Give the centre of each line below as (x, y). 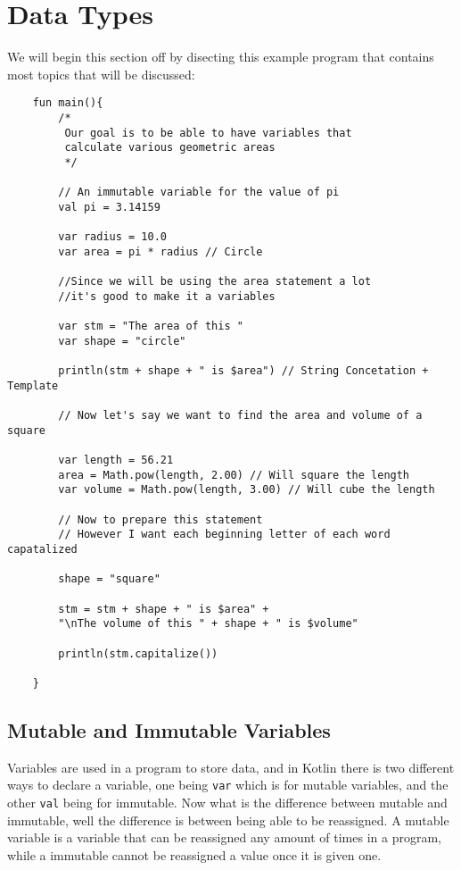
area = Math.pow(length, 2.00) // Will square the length (234, 475)
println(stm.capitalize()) (138, 653)
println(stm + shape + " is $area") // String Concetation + (243, 371)
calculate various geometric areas (170, 148)
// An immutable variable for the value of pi (199, 192)
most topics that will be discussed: (101, 74)
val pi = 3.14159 (109, 207)
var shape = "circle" (122, 341)
